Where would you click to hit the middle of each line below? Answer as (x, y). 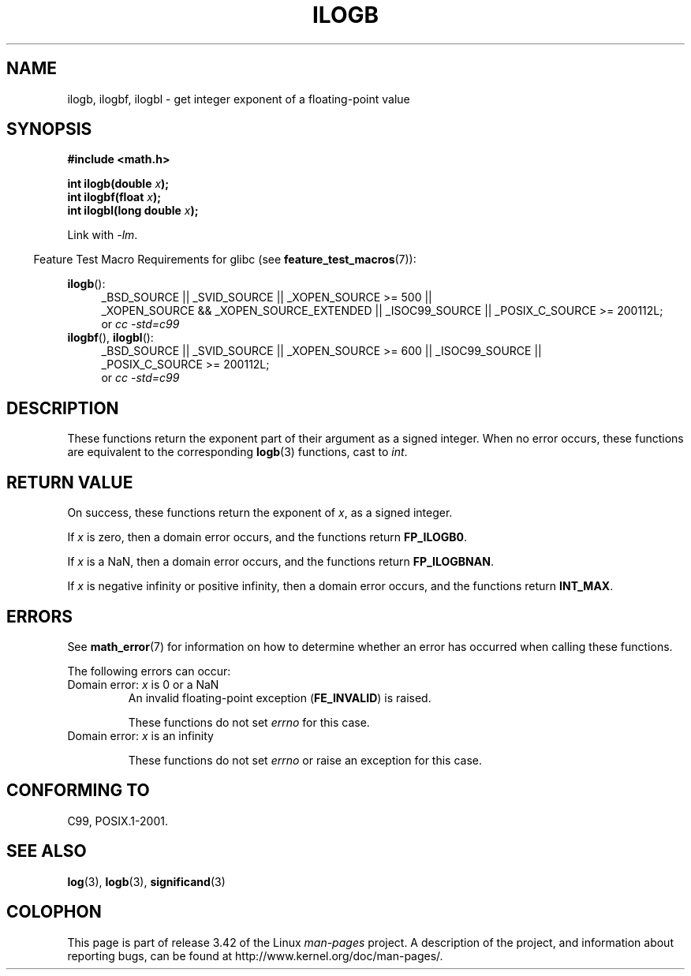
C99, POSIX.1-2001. (118, 821)
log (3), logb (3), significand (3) (146, 881)
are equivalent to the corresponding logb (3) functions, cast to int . (237, 452)
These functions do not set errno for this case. (249, 722)
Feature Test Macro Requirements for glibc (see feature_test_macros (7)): (225, 260)
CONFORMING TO (78, 791)
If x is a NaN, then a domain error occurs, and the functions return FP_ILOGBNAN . (280, 562)
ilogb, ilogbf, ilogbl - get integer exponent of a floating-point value (239, 99)
